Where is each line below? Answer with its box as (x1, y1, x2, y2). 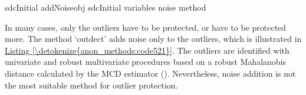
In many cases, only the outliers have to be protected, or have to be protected (5, 21, 287, 33)
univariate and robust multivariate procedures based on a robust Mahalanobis (5, 55, 287, 68)
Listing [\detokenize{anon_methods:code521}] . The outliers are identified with (5, 44, 289, 56)
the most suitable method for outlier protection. (5, 78, 178, 91)
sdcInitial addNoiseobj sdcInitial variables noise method (5, 1, 206, 13)
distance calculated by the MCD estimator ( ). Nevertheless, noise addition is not (5, 67, 296, 79)
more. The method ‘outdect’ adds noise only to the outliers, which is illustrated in (5, 32, 302, 45)
